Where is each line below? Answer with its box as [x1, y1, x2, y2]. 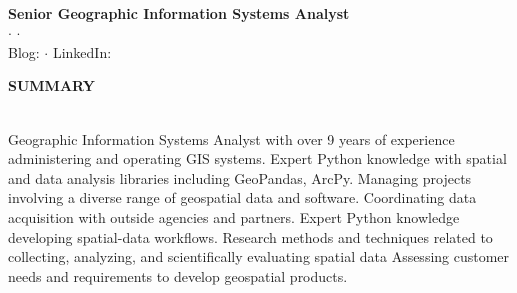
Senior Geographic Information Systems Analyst [8, 2, 350, 23]
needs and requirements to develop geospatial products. [8, 265, 348, 286]
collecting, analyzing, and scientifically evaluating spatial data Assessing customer [8, 246, 510, 267]
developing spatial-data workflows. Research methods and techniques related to [8, 226, 493, 247]
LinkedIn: [52, 41, 112, 62]
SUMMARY [8, 75, 95, 96]
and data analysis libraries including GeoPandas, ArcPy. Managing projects [8, 167, 472, 188]
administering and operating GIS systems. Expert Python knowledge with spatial [8, 148, 507, 169]
